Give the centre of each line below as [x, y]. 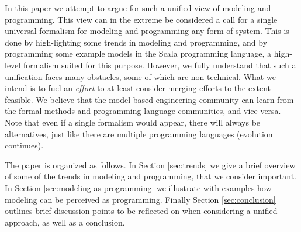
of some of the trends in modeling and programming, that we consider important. [150, 176]
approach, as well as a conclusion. [65, 222]
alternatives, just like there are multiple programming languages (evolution [139, 134]
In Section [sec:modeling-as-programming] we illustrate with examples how [138, 187]
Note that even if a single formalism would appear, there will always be [133, 122]
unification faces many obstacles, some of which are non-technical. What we [140, 76]
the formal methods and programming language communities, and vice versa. [143, 111]
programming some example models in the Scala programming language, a [138, 53]
